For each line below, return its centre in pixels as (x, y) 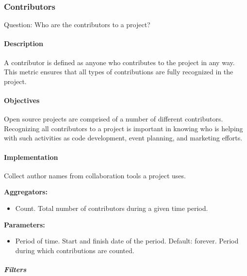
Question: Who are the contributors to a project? (77, 25)
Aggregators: (26, 192)
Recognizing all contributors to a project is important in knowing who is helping (123, 128)
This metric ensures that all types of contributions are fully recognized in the (119, 72)
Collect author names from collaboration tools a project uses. (95, 175)
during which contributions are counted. (75, 250)
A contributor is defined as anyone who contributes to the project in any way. (119, 62)
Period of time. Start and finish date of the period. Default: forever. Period (127, 241)
